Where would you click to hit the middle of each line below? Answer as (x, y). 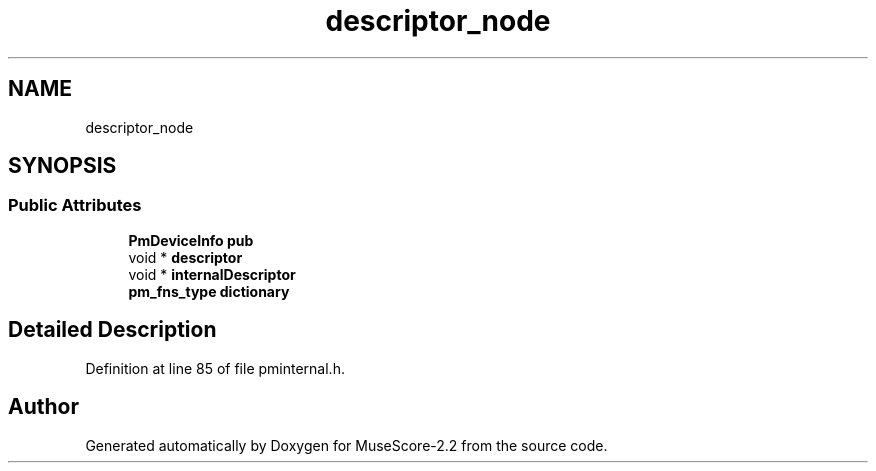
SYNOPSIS (62, 166)
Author (43, 407)
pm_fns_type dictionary (209, 291)
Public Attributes (75, 205)
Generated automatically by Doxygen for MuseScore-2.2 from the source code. (346, 445)
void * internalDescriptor (212, 274)
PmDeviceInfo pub (191, 240)
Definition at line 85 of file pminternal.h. (215, 368)
